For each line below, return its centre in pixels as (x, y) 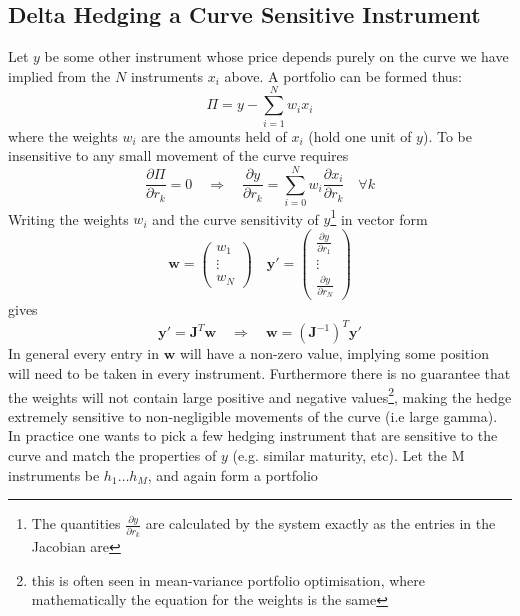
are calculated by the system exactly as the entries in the (320, 523)
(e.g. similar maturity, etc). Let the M (348, 455)
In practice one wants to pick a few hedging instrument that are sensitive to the (253, 435)
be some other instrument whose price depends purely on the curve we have (276, 56)
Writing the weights (68, 218)
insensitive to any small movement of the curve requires (178, 155)
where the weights (63, 135)
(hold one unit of (360, 135)
